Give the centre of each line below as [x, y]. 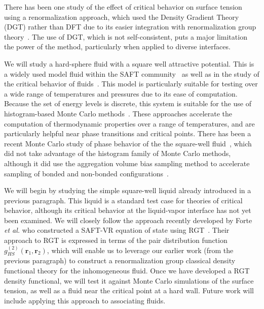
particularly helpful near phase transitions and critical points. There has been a [128, 133]
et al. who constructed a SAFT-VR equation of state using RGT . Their [117, 230]
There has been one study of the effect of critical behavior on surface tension [123, 7]
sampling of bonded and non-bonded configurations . [87, 173]
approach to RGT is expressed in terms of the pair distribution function [116, 240]
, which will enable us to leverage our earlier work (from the [140, 250]
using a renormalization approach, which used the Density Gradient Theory [122, 17]
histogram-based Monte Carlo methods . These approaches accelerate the [118, 113]
